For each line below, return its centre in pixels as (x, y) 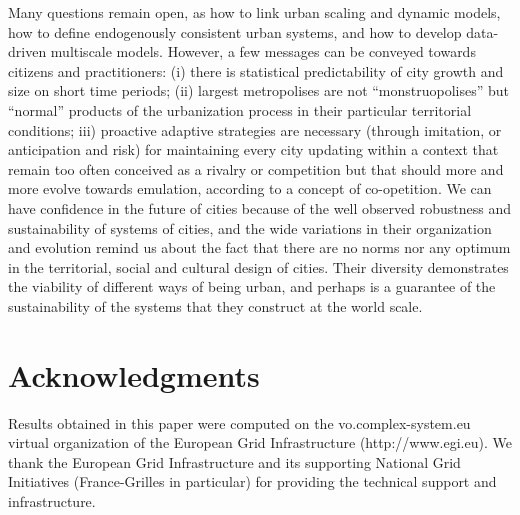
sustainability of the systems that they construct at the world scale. (215, 305)
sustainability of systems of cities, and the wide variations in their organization (250, 227)
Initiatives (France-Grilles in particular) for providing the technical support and (252, 481)
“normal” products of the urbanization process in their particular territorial (240, 109)
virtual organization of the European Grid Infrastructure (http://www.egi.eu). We (260, 442)
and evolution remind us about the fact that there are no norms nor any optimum (259, 247)
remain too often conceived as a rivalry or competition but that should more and (256, 168)
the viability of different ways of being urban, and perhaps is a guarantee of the (252, 286)
